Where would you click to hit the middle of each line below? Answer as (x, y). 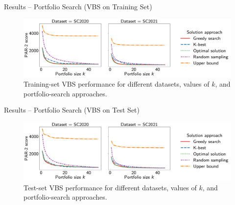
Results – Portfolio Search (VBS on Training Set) (78, 6)
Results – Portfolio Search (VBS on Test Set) (72, 110)
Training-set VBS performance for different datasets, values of (117, 84)
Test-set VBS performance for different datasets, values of (110, 187)
